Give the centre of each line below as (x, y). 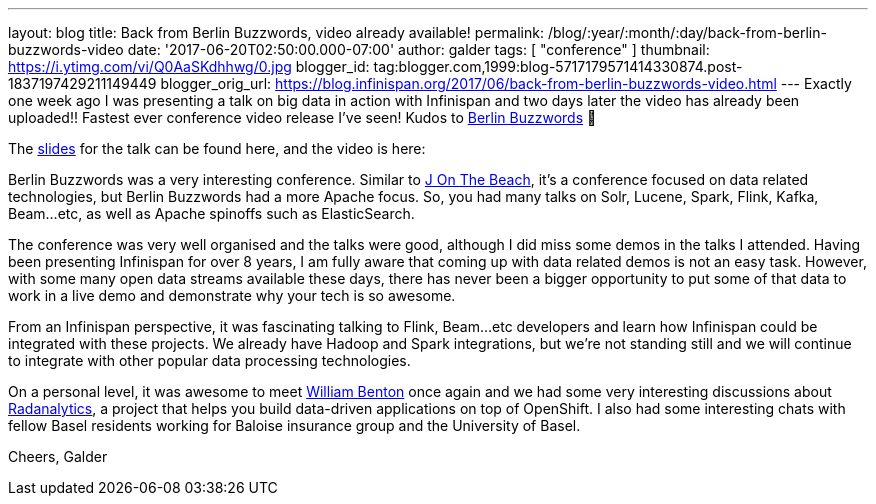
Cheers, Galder (58, 456)
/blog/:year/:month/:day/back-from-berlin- (687, 32)
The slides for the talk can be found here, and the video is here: (217, 148)
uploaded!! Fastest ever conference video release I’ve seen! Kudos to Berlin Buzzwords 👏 (302, 117)
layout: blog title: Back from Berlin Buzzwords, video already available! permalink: (276, 32)
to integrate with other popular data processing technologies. (209, 360)
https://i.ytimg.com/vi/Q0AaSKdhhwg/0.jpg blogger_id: (189, 66)
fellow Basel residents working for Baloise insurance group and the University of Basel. (294, 425)
